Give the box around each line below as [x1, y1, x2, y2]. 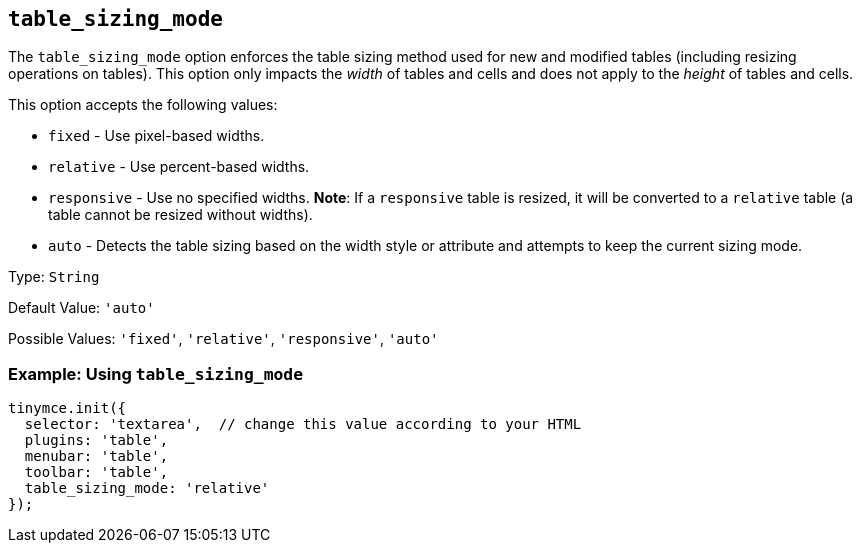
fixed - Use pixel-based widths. [48, 127, 265, 145]
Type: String [8, 268, 100, 286]
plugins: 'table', [24, 432, 169, 449]
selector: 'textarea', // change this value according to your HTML [24, 416, 582, 433]
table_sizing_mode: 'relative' [24, 480, 270, 497]
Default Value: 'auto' [8, 299, 155, 317]
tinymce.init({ [8, 400, 127, 417]
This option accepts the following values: [8, 96, 278, 114]
